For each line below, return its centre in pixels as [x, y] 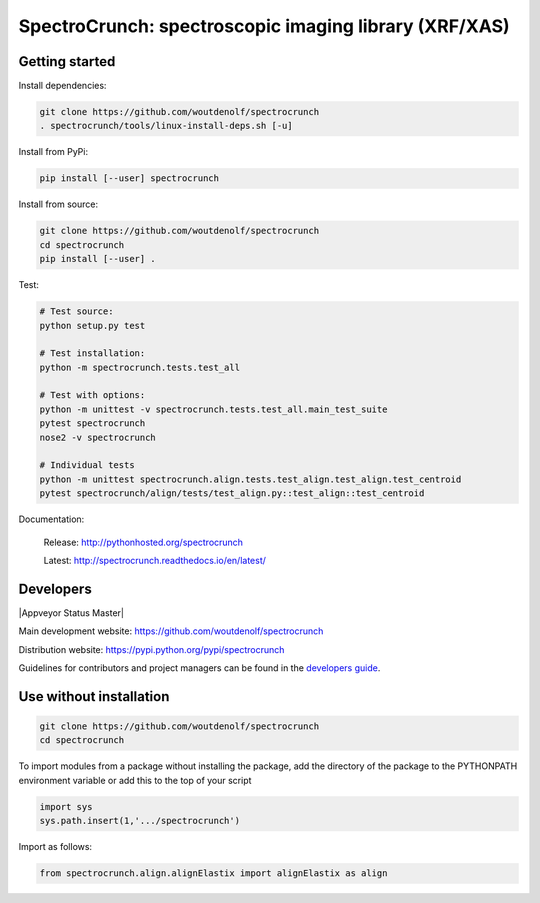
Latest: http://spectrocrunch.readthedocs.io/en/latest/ [155, 560]
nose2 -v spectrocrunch [98, 437]
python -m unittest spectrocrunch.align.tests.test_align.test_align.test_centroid [250, 479]
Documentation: [51, 519]
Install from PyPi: [53, 152]
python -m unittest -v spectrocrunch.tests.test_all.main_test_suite [213, 409]
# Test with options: [92, 395]
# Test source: [76, 311]
